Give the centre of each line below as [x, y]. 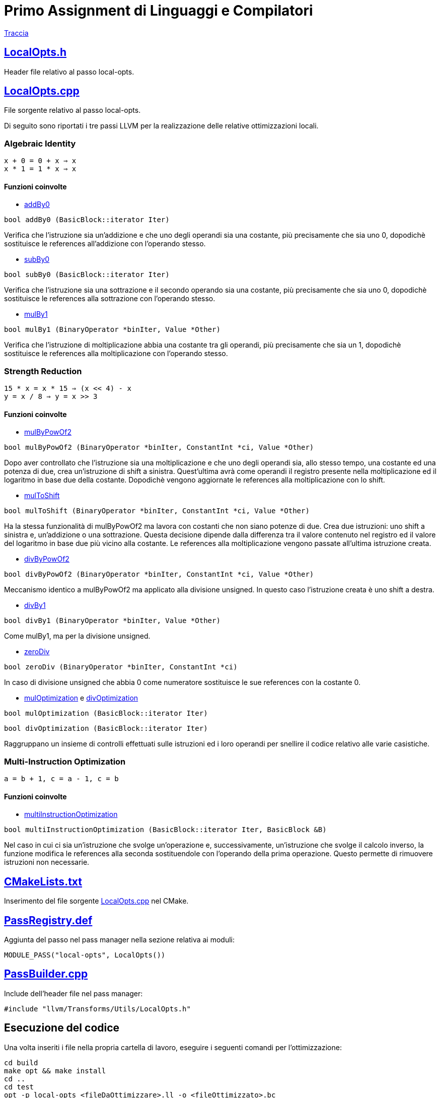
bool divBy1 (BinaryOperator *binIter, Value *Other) [112, 621]
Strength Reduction [43, 371]
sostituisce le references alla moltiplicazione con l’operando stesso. [116, 354]
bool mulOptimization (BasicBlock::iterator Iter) [106, 713]
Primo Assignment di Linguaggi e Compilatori [159, 11]
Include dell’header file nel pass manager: [74, 993]
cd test [19, 1087]
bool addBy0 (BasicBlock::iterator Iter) [87, 220]
